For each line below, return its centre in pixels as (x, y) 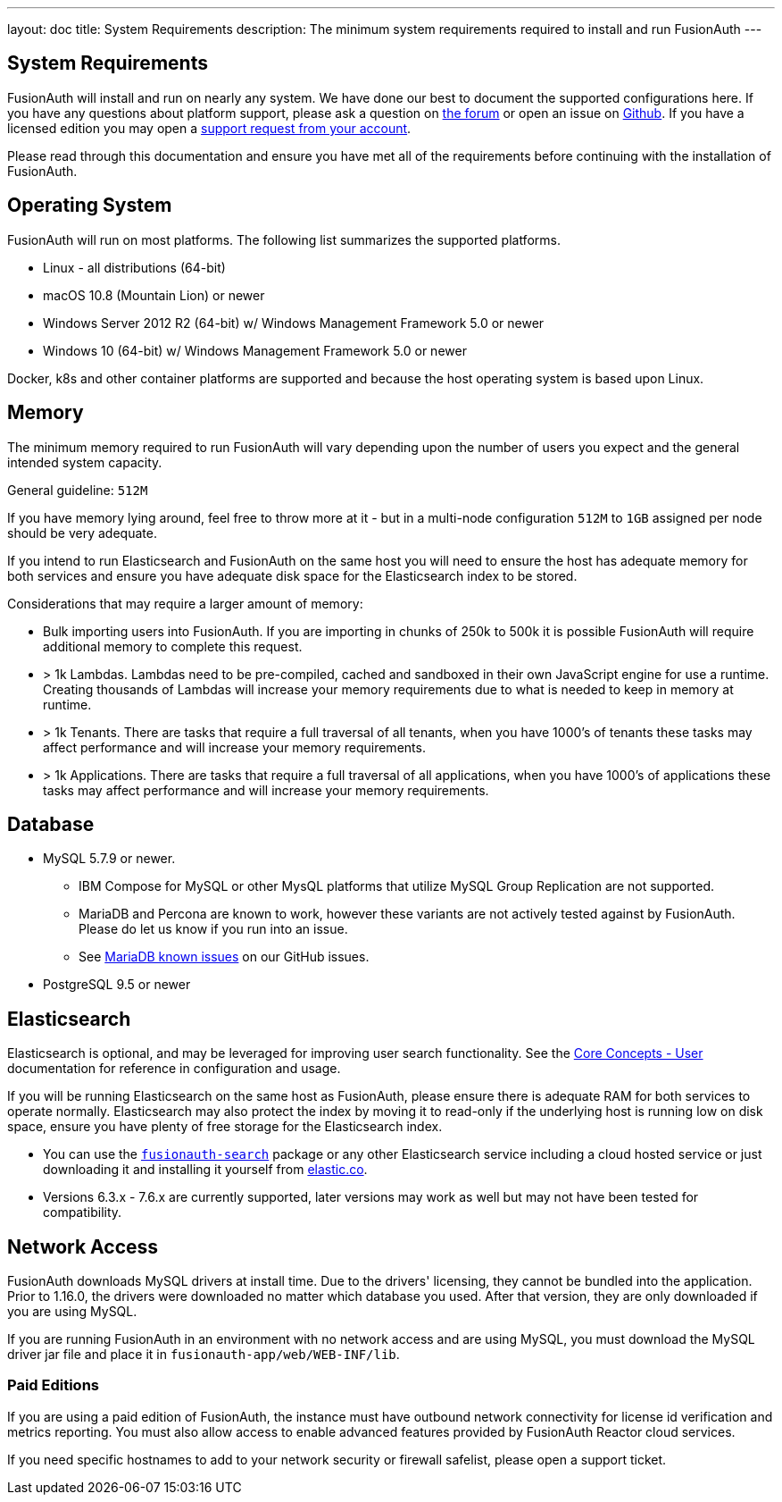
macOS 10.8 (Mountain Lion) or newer (154, 295)
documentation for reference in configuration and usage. (174, 1069)
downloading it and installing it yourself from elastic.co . (205, 1170)
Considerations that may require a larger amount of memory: (185, 603)
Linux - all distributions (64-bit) (134, 267)
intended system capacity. (85, 462)
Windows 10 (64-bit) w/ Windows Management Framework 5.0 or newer (255, 350)
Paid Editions (53, 1385)
